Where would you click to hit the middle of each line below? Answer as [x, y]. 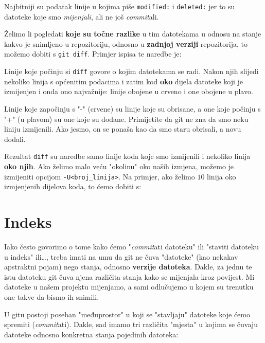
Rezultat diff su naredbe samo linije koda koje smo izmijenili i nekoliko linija [127, 156]
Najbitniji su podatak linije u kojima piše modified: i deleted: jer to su [120, 6]
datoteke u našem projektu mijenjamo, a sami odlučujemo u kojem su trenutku [129, 287]
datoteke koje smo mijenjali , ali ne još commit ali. [82, 16]
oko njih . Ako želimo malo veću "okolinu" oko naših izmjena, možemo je [119, 166]
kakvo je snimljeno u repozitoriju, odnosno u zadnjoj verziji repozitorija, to [126, 43]
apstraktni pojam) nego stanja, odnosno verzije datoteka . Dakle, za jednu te [128, 267]
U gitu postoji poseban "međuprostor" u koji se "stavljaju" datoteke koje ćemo [127, 314]
